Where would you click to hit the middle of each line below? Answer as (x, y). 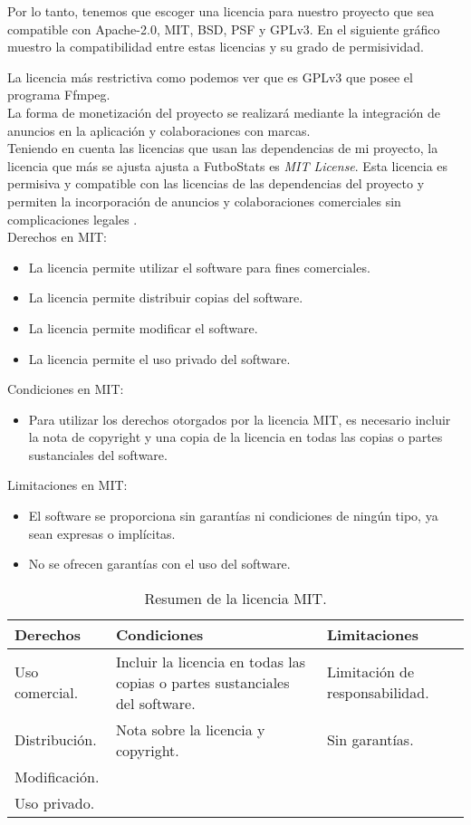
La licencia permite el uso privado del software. (159, 358)
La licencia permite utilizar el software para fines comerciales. (199, 267)
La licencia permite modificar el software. (143, 327)
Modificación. (57, 776)
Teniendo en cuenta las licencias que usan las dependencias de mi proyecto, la (223, 148)
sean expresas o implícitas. (102, 533)
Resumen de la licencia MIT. (235, 598)
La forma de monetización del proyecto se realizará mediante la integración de (224, 112)
